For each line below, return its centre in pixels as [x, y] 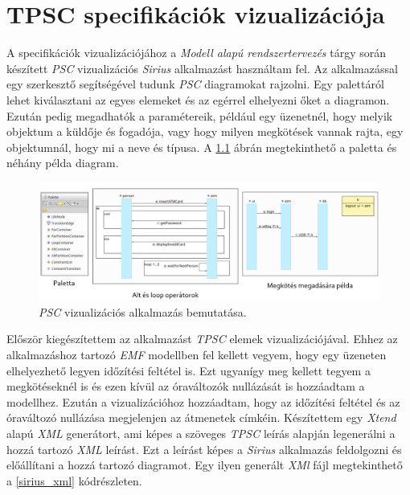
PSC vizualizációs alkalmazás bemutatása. [143, 311]
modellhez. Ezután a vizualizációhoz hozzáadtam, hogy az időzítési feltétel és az [203, 401]
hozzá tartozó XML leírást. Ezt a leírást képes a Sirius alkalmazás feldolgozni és [204, 449]
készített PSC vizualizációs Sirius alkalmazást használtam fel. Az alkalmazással [202, 68]
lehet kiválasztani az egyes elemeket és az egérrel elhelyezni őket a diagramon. [198, 99]
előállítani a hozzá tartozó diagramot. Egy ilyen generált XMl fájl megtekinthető [205, 465]
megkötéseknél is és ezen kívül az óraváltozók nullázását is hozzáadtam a [186, 386]
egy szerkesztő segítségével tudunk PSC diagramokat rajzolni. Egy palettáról [195, 84]
